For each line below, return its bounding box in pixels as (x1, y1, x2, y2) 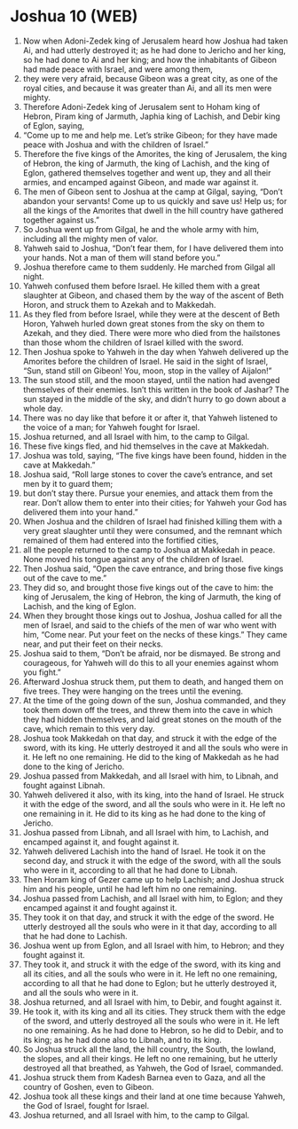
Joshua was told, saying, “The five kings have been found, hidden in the (22, 450, 287, 460)
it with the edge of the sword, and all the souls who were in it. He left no (22, 798, 286, 809)
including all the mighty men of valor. (22, 233, 159, 244)
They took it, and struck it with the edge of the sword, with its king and (22, 959, 281, 969)
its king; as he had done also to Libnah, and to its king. (22, 1034, 223, 1045)
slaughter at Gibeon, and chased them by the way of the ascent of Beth (22, 290, 285, 301)
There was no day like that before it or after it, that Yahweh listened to (22, 412, 278, 423)
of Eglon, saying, (22, 120, 85, 130)
